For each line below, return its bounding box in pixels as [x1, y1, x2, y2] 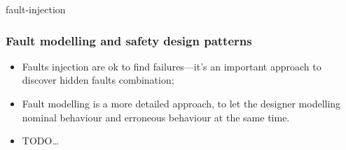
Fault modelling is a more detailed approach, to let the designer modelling [22, 96, 341, 110]
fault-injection [6, 2, 66, 16]
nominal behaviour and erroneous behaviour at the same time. [22, 110, 290, 124]
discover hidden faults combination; [22, 73, 174, 87]
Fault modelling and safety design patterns [6, 31, 252, 49]
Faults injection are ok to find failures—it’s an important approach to [22, 59, 321, 73]
